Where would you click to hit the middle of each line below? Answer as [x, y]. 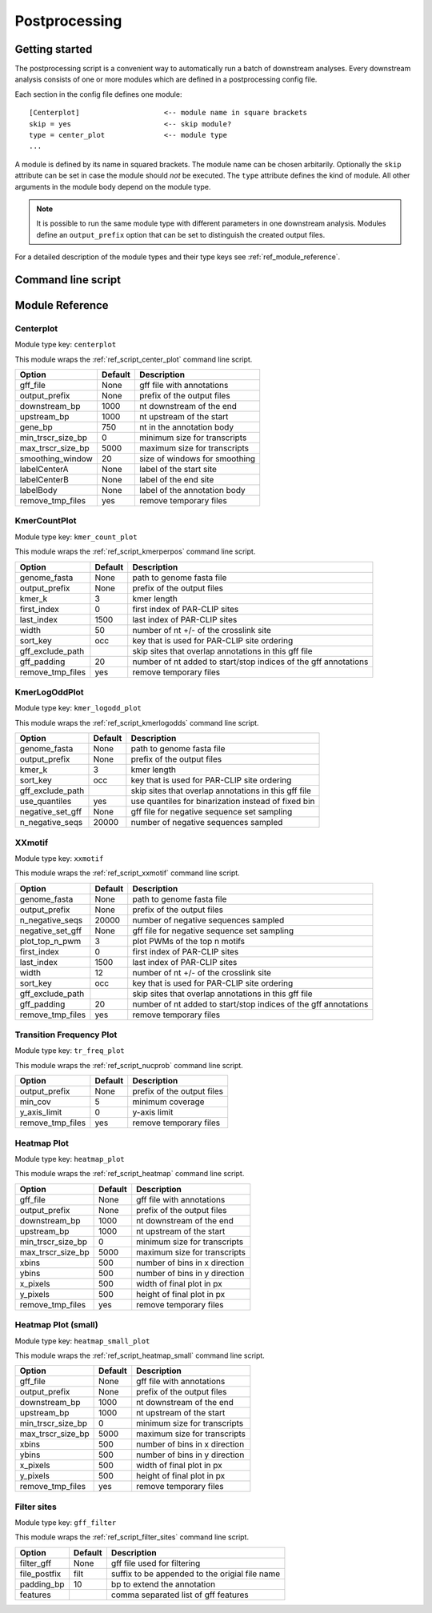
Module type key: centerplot [66, 345]
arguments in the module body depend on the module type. [113, 186]
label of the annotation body [192, 490]
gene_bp [36, 427]
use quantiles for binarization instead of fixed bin [223, 802]
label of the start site [178, 470]
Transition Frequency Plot [66, 1035]
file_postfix [40, 1574]
